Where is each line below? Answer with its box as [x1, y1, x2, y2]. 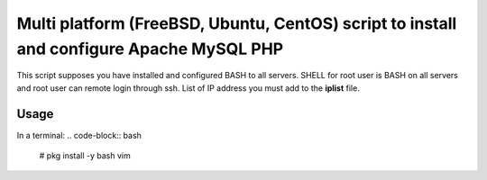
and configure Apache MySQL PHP [16, 39, 284, 58]
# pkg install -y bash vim [39, 150, 131, 161]
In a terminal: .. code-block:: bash [16, 130, 142, 140]
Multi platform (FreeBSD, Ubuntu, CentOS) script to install [16, 13, 457, 33]
